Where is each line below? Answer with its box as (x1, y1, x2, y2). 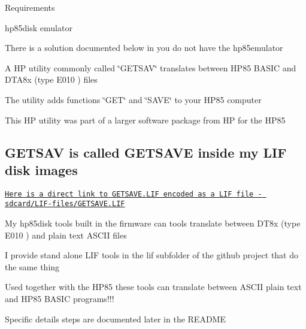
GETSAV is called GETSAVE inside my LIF (5, 143, 287, 161)
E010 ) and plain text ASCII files (5, 228, 127, 241)
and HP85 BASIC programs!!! (5, 292, 114, 305)
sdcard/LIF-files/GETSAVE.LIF (5, 200, 125, 209)
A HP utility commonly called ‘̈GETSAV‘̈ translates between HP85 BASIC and (5, 61, 296, 74)
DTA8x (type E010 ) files (5, 73, 98, 86)
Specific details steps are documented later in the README (5, 312, 226, 325)
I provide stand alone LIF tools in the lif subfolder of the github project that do (5, 249, 299, 261)
